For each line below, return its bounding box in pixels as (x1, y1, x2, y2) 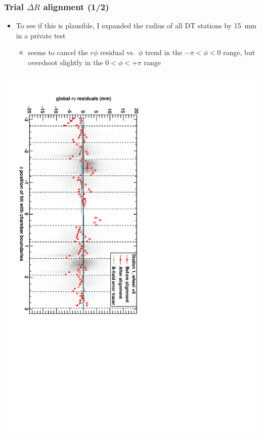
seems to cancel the (28, 47, 88, 58)
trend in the (145, 47, 183, 58)
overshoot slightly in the (28, 57, 103, 67)
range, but (223, 47, 255, 58)
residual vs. (100, 47, 135, 58)
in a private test (16, 30, 66, 40)
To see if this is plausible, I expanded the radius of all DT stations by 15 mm (16, 20, 256, 31)
